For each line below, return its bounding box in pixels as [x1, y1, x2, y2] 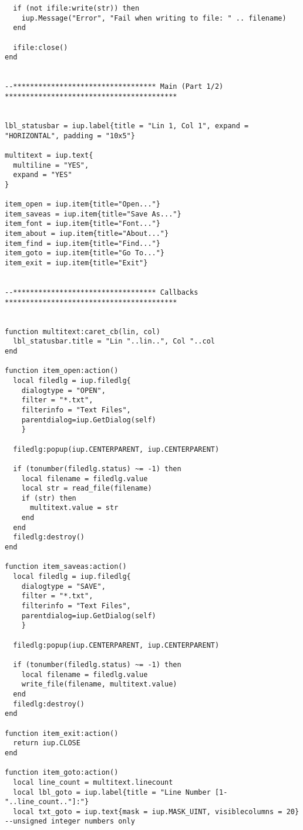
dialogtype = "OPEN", [21, 386, 106, 395]
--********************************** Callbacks [5, 288, 198, 297]
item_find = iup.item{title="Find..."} [5, 239, 160, 248]
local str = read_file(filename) [21, 484, 152, 493]
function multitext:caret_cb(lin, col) [5, 327, 160, 336]
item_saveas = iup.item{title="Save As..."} [5, 209, 181, 218]
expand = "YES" [13, 171, 72, 179]
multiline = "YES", [13, 161, 89, 169]
